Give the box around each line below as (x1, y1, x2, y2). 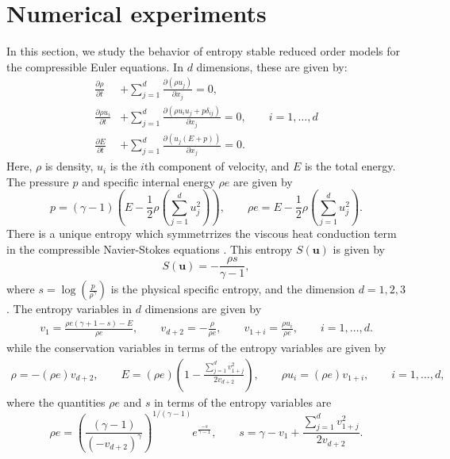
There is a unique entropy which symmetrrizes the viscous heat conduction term (6, 225, 397, 242)
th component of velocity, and (144, 158, 290, 174)
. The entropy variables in (6, 300, 133, 317)
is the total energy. (304, 158, 396, 174)
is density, (44, 158, 94, 174)
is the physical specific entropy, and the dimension (110, 281, 355, 297)
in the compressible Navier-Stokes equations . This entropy (6, 240, 293, 257)
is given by (333, 240, 385, 257)
